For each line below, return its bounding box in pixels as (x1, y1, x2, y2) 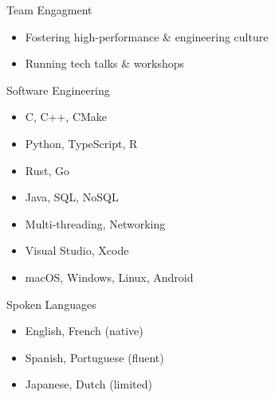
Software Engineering (6, 81, 110, 98)
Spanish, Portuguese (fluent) (25, 349, 164, 365)
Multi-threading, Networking (25, 215, 166, 232)
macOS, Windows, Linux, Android (25, 268, 194, 285)
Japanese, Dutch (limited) (25, 376, 152, 392)
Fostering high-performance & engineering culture (25, 28, 269, 45)
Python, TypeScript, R (25, 135, 138, 151)
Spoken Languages (6, 295, 96, 312)
